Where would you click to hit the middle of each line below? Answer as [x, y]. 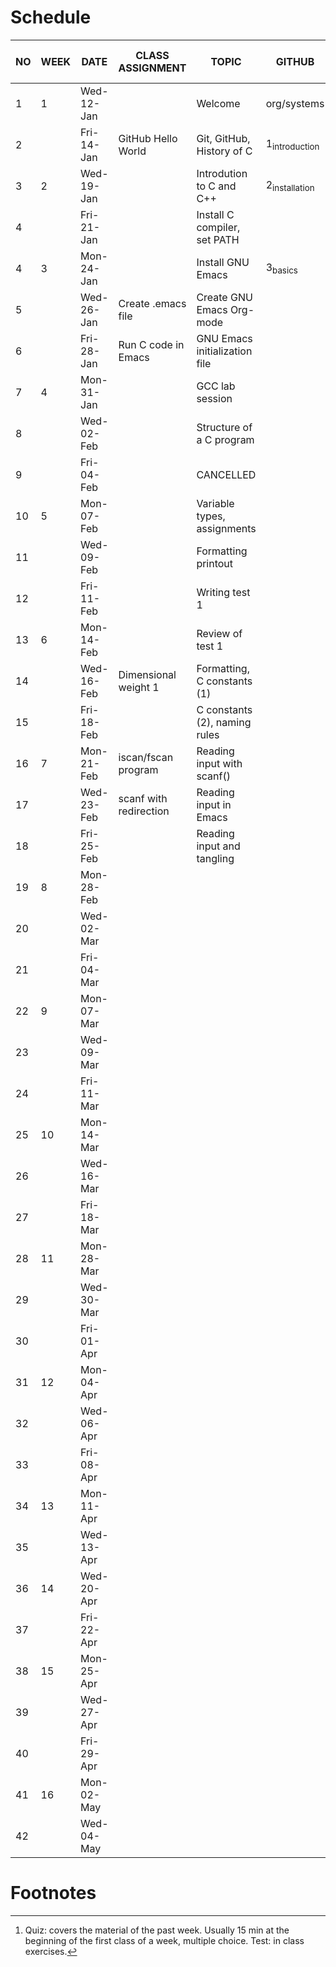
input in [214, 804]
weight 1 [139, 687]
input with [219, 763]
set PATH [218, 239]
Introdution [222, 173]
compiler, [218, 227]
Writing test [223, 592]
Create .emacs [152, 303]
